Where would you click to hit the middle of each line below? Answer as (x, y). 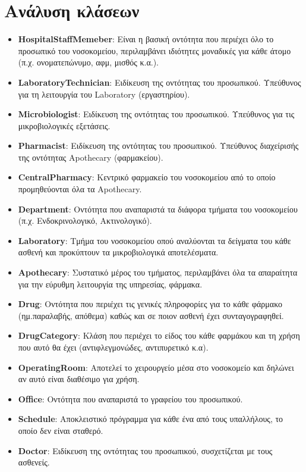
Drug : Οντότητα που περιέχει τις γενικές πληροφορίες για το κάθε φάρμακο (150, 304)
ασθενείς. (34, 462)
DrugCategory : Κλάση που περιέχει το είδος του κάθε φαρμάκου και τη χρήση (159, 335)
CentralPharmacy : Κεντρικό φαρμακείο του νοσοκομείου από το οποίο (147, 177)
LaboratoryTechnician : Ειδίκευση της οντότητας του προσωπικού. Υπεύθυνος (160, 82)
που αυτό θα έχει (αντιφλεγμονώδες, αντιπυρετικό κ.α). (113, 347)
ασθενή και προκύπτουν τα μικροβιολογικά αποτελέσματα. (118, 252)
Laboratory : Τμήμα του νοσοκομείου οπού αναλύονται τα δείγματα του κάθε (154, 240)
